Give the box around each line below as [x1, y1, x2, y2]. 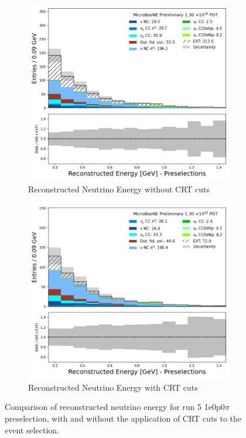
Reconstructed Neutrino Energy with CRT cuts [28, 381, 198, 393]
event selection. [5, 423, 60, 436]
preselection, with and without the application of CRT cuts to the [5, 412, 242, 424]
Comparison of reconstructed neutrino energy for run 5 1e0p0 [5, 401, 225, 413]
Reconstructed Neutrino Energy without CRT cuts [28, 182, 210, 195]
